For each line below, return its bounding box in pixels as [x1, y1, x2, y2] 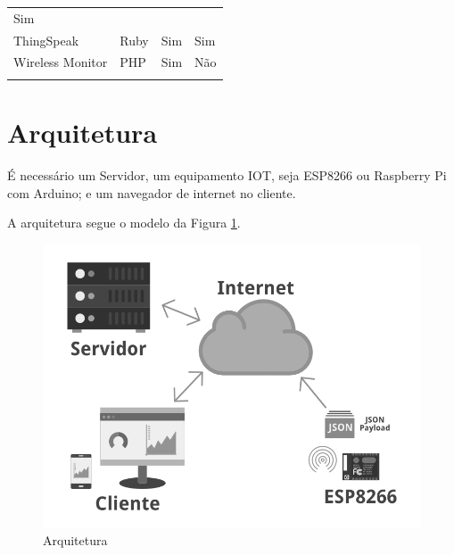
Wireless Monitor [13, 53, 108, 71]
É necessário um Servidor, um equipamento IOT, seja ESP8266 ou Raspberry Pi [7, 165, 447, 184]
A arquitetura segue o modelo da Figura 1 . [7, 213, 241, 232]
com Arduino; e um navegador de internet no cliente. [7, 183, 296, 202]
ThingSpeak [13, 30, 79, 49]
